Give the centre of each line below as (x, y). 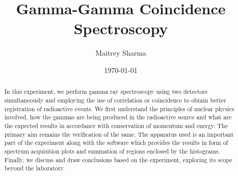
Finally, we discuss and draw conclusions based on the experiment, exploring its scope (118, 159)
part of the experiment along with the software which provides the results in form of (116, 143)
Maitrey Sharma (121, 53)
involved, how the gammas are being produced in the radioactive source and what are (118, 117)
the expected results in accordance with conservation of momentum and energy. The (116, 125)
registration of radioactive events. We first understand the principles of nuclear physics (119, 108)
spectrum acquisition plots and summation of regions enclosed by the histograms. (112, 151)
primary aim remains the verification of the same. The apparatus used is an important (119, 134)
